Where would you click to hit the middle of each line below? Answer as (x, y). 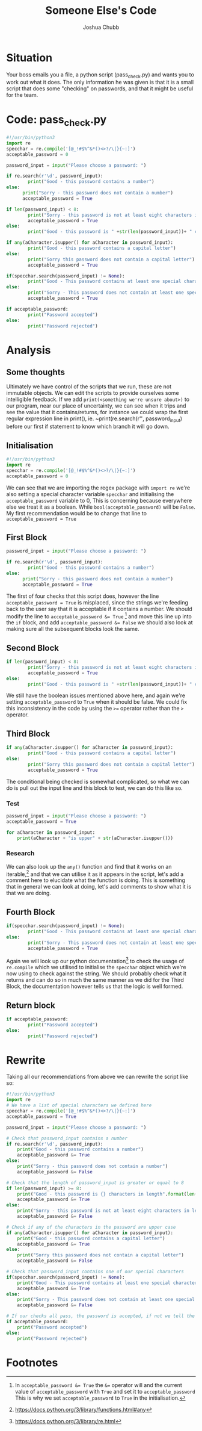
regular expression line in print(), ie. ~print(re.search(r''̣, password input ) (94, 419)
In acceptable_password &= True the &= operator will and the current (98, 1385)
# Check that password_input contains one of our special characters (95, 1272)
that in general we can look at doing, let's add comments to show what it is (99, 887)
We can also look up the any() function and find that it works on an (89, 866)
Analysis (29, 350)
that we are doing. (29, 893)
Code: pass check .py (57, 120)
